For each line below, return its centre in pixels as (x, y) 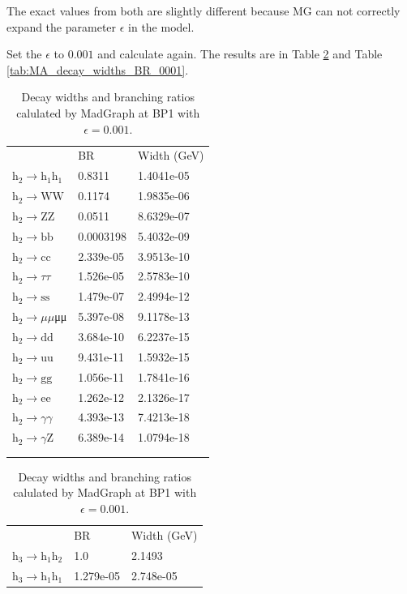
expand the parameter (62, 26)
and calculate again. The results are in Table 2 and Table (240, 54)
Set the (24, 54)
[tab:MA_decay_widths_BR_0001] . (98, 69)
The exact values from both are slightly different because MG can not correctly (203, 11)
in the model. (161, 26)
